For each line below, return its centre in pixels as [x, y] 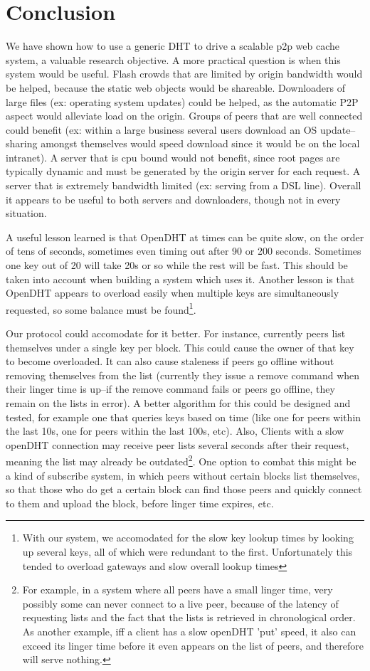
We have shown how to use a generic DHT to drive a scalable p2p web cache [173, 46]
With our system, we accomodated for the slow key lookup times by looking [188, 538]
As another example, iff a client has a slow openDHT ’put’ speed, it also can [189, 631]
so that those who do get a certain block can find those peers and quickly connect [184, 489]
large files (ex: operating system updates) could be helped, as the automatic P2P [182, 101]
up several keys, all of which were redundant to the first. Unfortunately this [187, 552]
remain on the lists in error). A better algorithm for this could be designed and [178, 403]
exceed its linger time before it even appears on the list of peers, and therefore [193, 645]
